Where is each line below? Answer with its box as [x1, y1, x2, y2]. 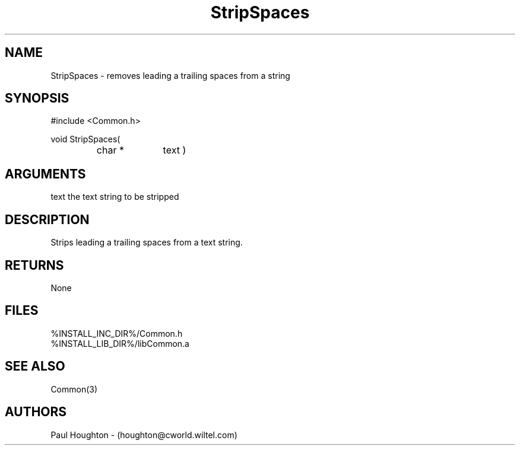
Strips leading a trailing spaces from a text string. [50, 237, 243, 248]
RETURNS [5, 257, 64, 273]
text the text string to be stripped [50, 192, 179, 202]
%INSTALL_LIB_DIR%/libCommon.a [50, 338, 189, 349]
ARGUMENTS [5, 166, 86, 181]
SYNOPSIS [5, 91, 69, 106]
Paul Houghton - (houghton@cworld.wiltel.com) [50, 429, 237, 440]
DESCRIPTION [5, 212, 90, 227]
